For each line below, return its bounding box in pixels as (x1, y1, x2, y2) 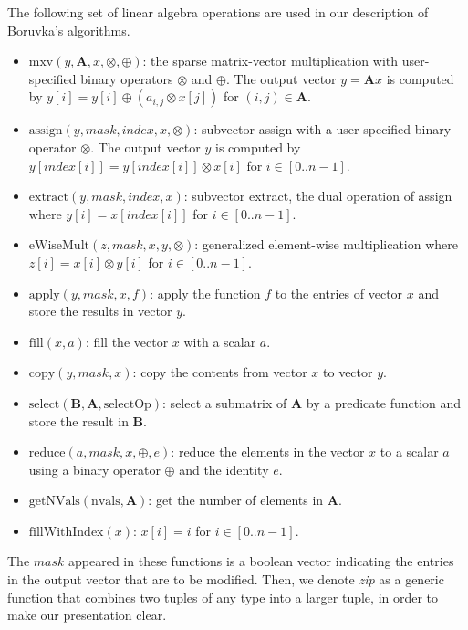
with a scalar (183, 331, 256, 351)
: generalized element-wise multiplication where (194, 235, 458, 254)
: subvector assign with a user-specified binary (193, 120, 452, 139)
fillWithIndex (28, 525, 104, 539)
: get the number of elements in (148, 490, 324, 509)
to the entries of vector (275, 283, 403, 302)
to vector (323, 362, 373, 382)
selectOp (103, 397, 151, 411)
